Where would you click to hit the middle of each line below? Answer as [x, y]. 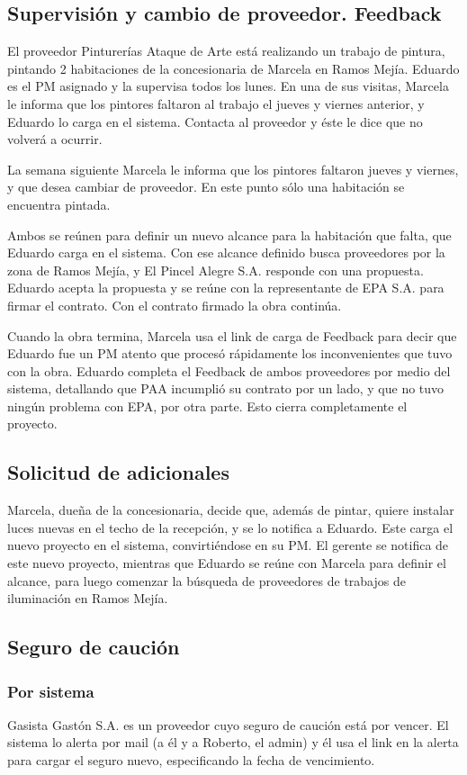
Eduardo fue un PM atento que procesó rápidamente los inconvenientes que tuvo [230, 353]
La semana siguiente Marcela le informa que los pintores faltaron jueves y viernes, [233, 169]
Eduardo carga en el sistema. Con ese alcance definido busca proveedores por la [226, 252]
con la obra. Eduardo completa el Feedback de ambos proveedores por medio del [229, 370]
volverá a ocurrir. [55, 139]
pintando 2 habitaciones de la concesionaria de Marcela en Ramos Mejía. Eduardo [233, 68]
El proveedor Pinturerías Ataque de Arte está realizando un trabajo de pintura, [226, 51]
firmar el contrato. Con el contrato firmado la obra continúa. [175, 305]
